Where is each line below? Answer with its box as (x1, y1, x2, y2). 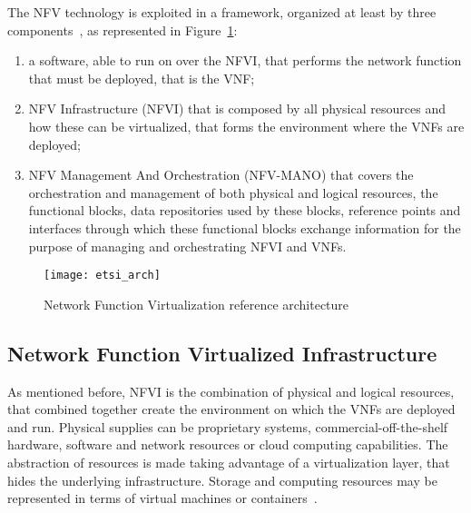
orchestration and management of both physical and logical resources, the (28, 183, 438, 202)
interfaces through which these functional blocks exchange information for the (28, 218, 461, 237)
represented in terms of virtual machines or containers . (7, 488, 318, 508)
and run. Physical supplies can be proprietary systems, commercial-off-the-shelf (7, 417, 448, 436)
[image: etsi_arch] (44, 269, 161, 282)
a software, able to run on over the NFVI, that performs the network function (28, 51, 462, 70)
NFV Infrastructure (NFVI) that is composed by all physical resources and (28, 99, 446, 118)
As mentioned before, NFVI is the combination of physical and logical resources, (7, 381, 455, 400)
